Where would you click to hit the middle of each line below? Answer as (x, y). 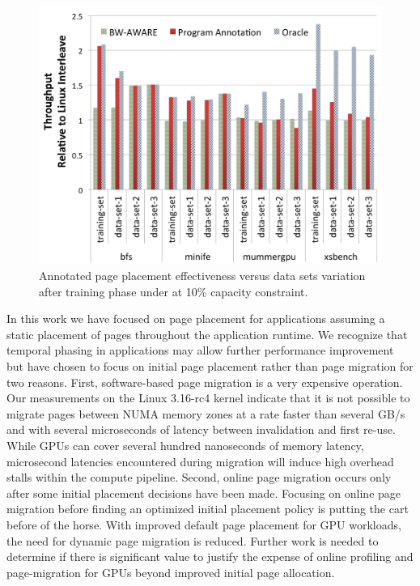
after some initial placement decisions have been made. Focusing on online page (204, 493)
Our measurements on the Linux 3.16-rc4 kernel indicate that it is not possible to (208, 398)
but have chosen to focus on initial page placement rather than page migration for (210, 365)
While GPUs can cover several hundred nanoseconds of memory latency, (185, 445)
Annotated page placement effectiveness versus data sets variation (202, 275)
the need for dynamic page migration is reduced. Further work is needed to (193, 540)
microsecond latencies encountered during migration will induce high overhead (200, 461)
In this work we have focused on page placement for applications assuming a (196, 318)
